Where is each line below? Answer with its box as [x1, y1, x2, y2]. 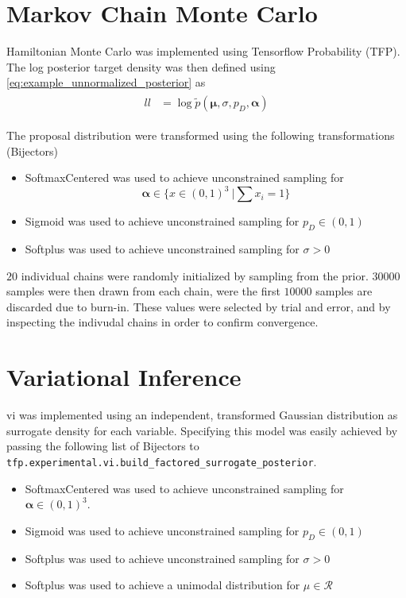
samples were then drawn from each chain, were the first [6, 283, 280, 299]
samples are [315, 283, 373, 299]
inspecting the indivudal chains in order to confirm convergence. [6, 314, 319, 330]
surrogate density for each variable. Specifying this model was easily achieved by [6, 422, 398, 438]
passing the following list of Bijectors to [6, 438, 199, 454]
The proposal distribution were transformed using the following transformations [6, 126, 395, 143]
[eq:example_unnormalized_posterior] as [6, 74, 206, 91]
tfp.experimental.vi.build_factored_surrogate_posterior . [6, 453, 317, 469]
